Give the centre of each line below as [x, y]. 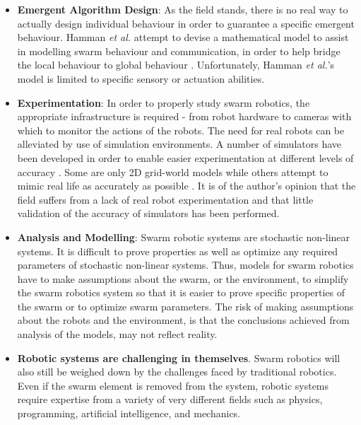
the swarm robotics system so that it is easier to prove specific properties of [181, 292]
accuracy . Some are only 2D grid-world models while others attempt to [173, 171]
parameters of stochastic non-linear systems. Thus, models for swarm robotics [185, 265]
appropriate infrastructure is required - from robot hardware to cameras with [184, 116]
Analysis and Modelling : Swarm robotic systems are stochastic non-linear [184, 237]
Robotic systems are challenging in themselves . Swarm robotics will [179, 357]
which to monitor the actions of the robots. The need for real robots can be [181, 130]
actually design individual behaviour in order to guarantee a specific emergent [186, 23]
